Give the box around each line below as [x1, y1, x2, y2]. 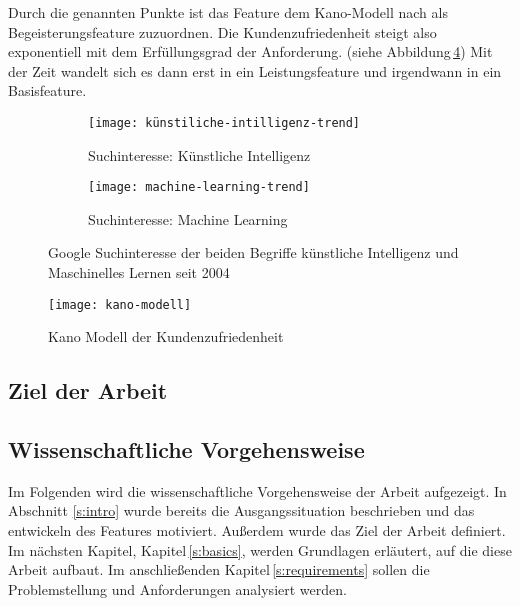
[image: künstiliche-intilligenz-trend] [88, 115, 361, 130]
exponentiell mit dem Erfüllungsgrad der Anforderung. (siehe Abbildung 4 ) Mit [8, 41, 493, 62]
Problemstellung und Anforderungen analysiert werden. [8, 578, 347, 599]
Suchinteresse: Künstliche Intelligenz [88, 144, 311, 165]
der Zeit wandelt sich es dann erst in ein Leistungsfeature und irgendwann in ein [8, 60, 502, 81]
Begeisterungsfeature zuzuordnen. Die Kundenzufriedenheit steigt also [8, 21, 437, 42]
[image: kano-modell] [48, 297, 192, 312]
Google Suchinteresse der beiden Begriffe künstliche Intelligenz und [48, 242, 459, 263]
